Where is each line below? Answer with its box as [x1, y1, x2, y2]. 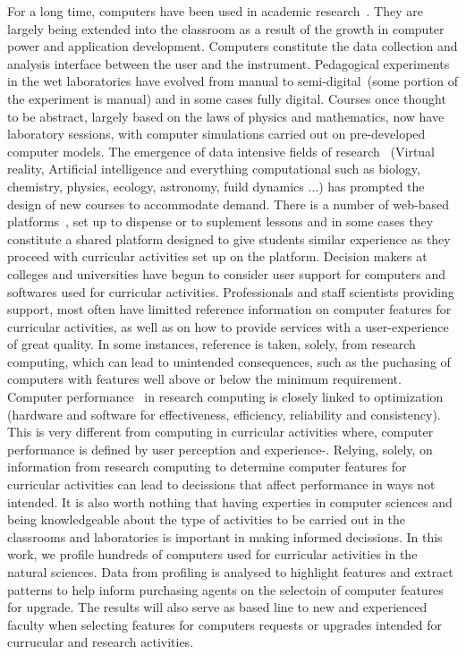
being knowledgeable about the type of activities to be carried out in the [7, 510, 406, 529]
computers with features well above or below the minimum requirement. [7, 369, 402, 388]
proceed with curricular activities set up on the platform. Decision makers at [7, 247, 428, 266]
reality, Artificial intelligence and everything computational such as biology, [7, 159, 420, 178]
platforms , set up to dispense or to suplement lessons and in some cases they [7, 212, 434, 231]
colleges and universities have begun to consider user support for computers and [7, 264, 445, 283]
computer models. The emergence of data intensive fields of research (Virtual [7, 141, 436, 160]
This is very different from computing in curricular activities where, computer [7, 422, 434, 441]
